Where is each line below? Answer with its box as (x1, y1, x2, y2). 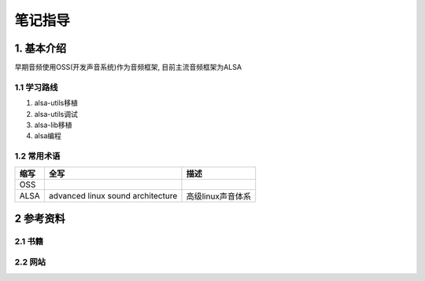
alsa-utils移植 (34, 98, 78, 108)
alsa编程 (34, 131, 62, 140)
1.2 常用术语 (14, 151, 61, 162)
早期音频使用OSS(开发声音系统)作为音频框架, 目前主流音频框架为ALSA (14, 63, 242, 72)
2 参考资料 (14, 212, 66, 225)
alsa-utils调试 (34, 109, 78, 119)
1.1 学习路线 (14, 82, 58, 93)
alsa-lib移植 (34, 120, 72, 130)
